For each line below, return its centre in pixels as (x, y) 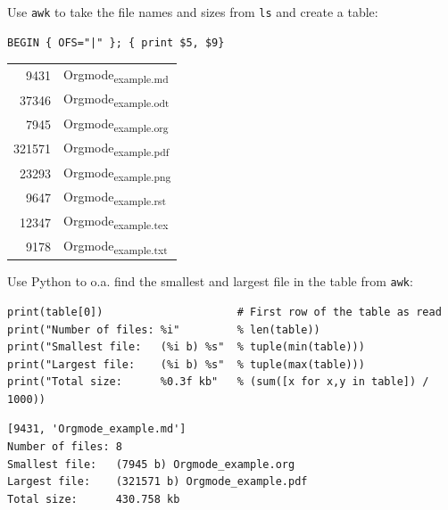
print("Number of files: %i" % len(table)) (164, 329)
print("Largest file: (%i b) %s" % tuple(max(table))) (186, 364)
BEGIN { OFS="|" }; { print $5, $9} (116, 42)
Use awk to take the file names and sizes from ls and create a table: (193, 12)
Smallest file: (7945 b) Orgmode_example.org (151, 464)
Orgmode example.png (117, 173)
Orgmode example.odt (116, 100)
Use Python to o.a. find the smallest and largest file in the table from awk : (210, 281)
